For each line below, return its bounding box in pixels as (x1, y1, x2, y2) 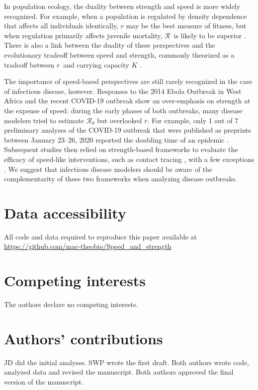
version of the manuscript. (4, 377, 84, 387)
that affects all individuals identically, (4, 20, 119, 31)
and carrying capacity (63, 59, 129, 70)
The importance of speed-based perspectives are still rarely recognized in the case (4, 76, 253, 86)
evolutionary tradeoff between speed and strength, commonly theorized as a (4, 49, 235, 60)
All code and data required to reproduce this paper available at (4, 231, 197, 241)
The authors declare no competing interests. (4, 299, 138, 310)
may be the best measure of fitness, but (126, 20, 247, 31)
